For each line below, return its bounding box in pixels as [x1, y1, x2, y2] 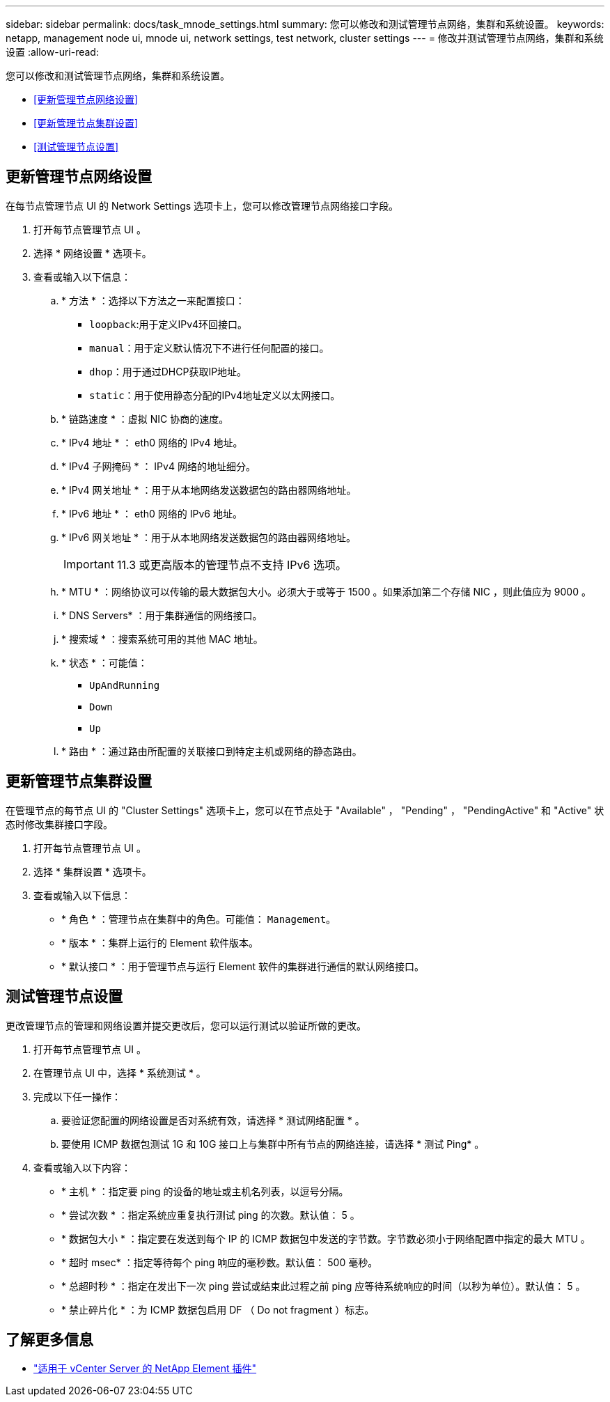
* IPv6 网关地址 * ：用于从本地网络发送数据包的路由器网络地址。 [61, 531, 357, 543]
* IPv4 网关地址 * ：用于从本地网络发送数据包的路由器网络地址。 [61, 483, 357, 496]
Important [63, 556, 114, 571]
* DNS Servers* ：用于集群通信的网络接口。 [61, 609, 263, 621]
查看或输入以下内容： [33, 1161, 131, 1174]
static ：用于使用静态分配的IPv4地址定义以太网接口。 [89, 389, 341, 401]
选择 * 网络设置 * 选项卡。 [33, 247, 152, 259]
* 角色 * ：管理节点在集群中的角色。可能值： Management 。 [61, 912, 336, 925]
